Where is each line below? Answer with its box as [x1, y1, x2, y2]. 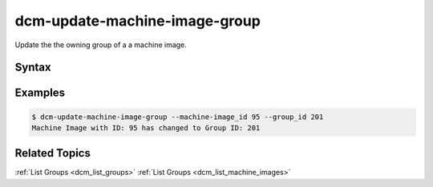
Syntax [14, 61, 51, 74]
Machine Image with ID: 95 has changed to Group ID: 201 [31, 123, 261, 132]
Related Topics [14, 146, 91, 160]
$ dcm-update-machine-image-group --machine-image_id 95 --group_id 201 [31, 112, 324, 121]
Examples [14, 86, 66, 100]
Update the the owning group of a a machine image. [14, 40, 188, 50]
